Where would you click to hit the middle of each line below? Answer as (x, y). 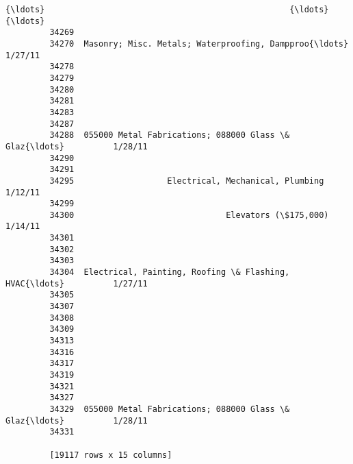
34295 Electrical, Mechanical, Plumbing (187, 181)
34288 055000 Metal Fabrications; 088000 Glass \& (170, 135)
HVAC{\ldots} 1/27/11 (77, 283)
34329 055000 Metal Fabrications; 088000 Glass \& (170, 409)
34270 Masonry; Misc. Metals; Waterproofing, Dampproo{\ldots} (199, 44)
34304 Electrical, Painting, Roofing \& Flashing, (170, 272)
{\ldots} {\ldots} (167, 10)
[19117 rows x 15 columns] (111, 455)
